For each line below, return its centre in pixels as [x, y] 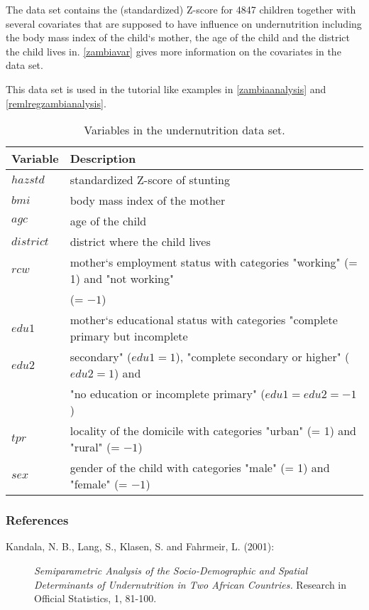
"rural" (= [95, 447]
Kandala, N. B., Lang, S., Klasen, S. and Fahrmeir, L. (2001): [140, 546]
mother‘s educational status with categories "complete [204, 320]
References [37, 520]
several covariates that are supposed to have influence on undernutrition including [184, 23]
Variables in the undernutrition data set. [184, 130]
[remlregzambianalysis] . [56, 103]
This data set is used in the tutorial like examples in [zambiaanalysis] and [166, 89]
